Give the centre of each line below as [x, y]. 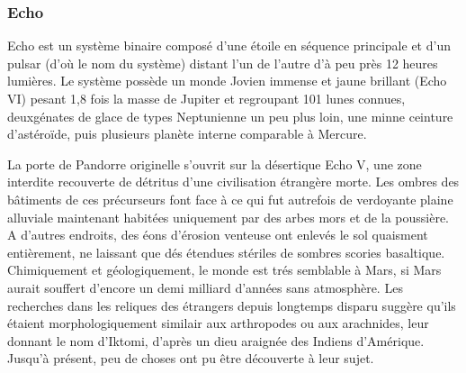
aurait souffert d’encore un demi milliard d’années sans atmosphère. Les [205, 287]
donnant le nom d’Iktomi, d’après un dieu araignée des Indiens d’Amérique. [216, 340]
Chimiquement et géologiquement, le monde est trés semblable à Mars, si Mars [224, 270]
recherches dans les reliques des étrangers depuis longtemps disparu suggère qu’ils [232, 305]
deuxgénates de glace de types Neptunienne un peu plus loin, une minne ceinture [230, 116]
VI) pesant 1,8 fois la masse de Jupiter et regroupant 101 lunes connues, [206, 98]
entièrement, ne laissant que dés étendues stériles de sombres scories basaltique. [226, 252]
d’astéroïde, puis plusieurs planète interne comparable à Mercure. [187, 134]
